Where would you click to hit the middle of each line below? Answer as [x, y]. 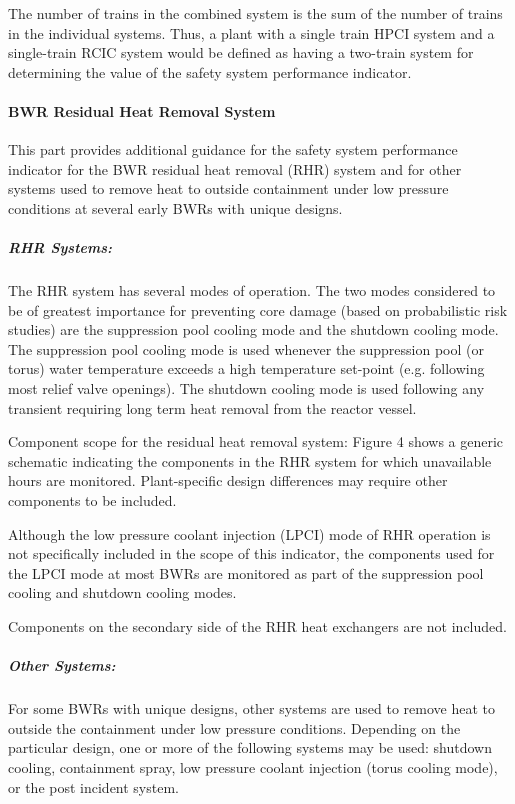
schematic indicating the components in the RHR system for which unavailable [250, 460]
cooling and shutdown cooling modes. [122, 592]
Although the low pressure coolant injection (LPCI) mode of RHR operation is [249, 533]
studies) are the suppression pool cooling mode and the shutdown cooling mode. [253, 329]
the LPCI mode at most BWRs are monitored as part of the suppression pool [246, 572]
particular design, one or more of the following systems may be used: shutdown [250, 747]
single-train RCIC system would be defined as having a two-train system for [241, 52]
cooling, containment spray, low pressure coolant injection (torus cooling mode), [253, 766]
